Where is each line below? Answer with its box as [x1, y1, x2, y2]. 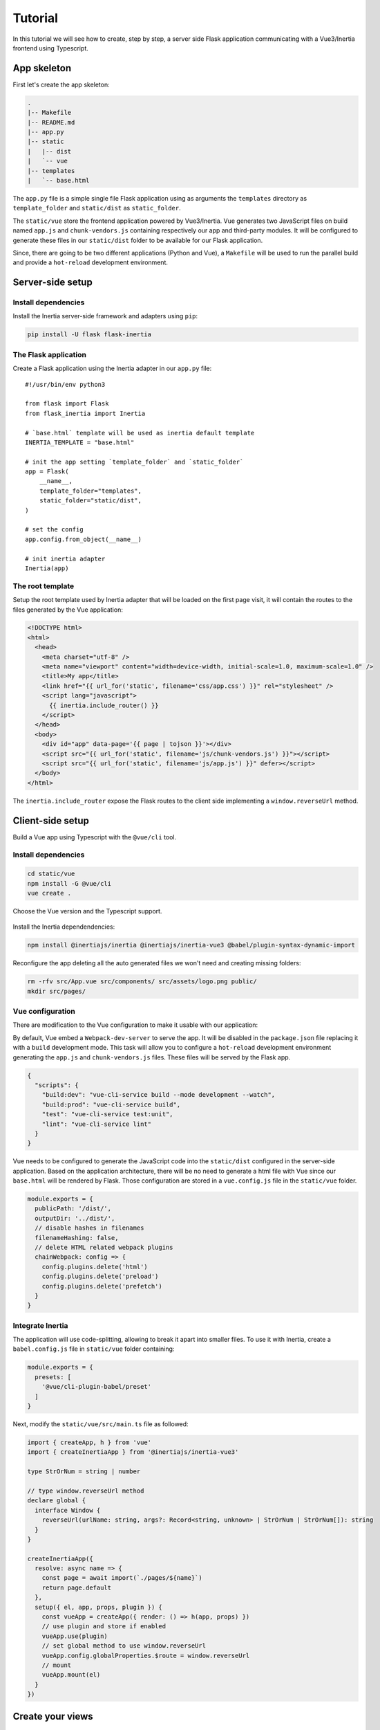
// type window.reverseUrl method [27, 1486, 144, 1495]
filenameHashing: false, [35, 1234, 119, 1241]
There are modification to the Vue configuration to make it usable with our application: [12, 1021, 258, 1029]
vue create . [27, 889, 72, 897]
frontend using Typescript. [12, 44, 89, 52]
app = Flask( [25, 468, 69, 475]
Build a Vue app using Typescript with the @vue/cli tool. [12, 832, 177, 841]
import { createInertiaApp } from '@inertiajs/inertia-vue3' [27, 1448, 239, 1456]
